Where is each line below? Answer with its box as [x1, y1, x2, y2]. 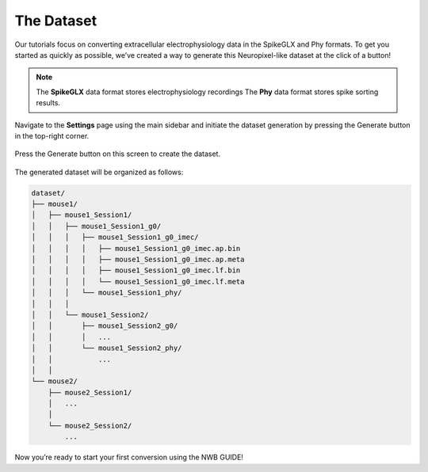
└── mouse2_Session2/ [48, 421, 132, 430]
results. [36, 98, 61, 108]
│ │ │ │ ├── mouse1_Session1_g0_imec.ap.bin [31, 244, 241, 253]
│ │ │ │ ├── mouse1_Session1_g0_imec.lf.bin [31, 266, 241, 275]
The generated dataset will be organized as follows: [14, 167, 184, 177]
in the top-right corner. [14, 131, 90, 140]
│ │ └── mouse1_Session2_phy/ [31, 344, 182, 352]
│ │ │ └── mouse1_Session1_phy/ [31, 288, 182, 297]
